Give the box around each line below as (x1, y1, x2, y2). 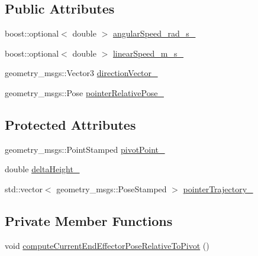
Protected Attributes (5, 115, 136, 133)
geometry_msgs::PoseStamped (56, 182, 167, 195)
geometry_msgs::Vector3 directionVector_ (5, 67, 158, 79)
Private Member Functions (5, 211, 173, 229)
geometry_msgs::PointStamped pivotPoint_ (5, 143, 165, 155)
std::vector (5, 182, 43, 195)
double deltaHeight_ (5, 163, 80, 175)
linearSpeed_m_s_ (112, 47, 184, 59)
